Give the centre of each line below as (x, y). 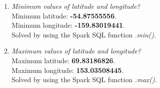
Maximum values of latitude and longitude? (76, 51)
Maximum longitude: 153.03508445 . (68, 70)
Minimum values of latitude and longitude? (76, 6)
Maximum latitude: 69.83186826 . (63, 60)
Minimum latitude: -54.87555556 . (64, 15)
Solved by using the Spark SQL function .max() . (84, 79)
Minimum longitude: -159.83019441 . (68, 25)
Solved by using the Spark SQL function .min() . (84, 34)
